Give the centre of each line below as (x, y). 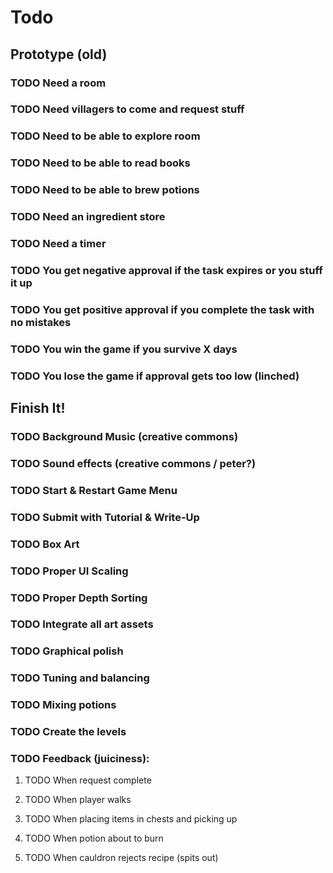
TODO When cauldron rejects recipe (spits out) (121, 858)
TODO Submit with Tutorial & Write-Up (105, 517)
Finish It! (38, 408)
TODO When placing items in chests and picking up (131, 819)
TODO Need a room (58, 83)
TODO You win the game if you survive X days (124, 349)
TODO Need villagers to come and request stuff (127, 109)
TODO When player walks (78, 800)
